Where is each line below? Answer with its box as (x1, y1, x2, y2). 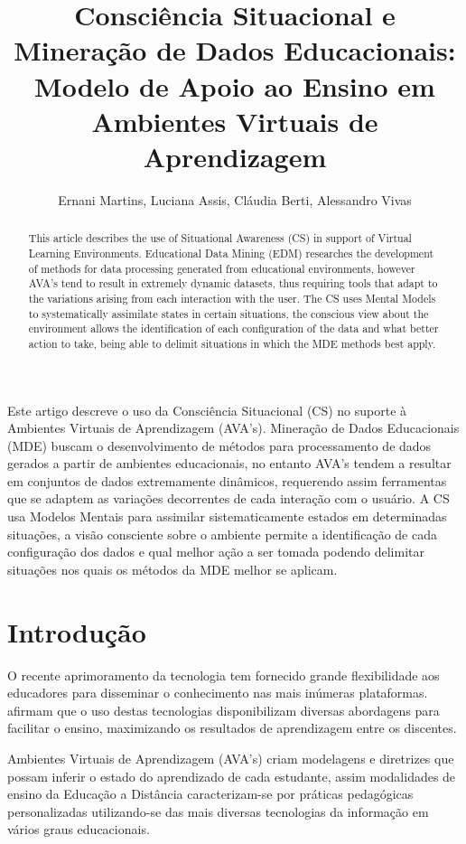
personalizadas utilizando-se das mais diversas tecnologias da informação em (7, 802, 429, 821)
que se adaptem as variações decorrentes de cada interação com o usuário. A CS (7, 489, 450, 508)
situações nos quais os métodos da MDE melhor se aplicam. (7, 559, 338, 578)
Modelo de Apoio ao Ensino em (34, 67, 435, 104)
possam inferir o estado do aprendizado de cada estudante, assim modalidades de (7, 766, 456, 785)
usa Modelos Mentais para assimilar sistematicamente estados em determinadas (7, 507, 447, 526)
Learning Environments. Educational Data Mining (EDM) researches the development (28, 245, 434, 260)
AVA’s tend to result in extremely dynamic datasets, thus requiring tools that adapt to (28, 276, 438, 291)
